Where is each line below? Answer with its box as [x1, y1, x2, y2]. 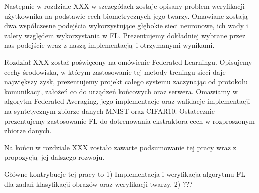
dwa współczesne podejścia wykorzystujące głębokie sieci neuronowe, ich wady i [4, 20, 248, 31]
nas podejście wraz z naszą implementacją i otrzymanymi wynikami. [4, 40, 215, 50]
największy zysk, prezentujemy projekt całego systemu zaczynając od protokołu [4, 76, 248, 87]
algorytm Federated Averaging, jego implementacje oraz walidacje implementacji [4, 96, 250, 106]
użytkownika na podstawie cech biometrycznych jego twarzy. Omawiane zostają [4, 10, 248, 21]
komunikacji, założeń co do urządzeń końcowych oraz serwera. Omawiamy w [4, 86, 238, 96]
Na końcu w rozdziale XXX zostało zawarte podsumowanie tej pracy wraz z [4, 142, 236, 152]
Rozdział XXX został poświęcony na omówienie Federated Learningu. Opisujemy [4, 56, 252, 67]
